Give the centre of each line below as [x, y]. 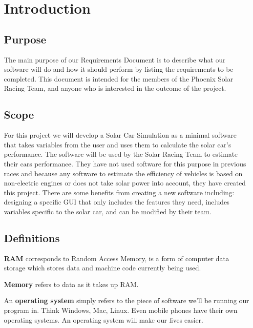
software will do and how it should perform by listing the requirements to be [119, 69]
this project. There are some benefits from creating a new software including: [119, 192]
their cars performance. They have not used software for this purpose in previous [125, 163]
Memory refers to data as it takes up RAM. [71, 284]
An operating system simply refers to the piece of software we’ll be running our [126, 300]
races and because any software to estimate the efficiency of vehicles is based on [123, 173]
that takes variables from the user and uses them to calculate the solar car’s [118, 144]
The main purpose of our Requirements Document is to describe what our [115, 59]
